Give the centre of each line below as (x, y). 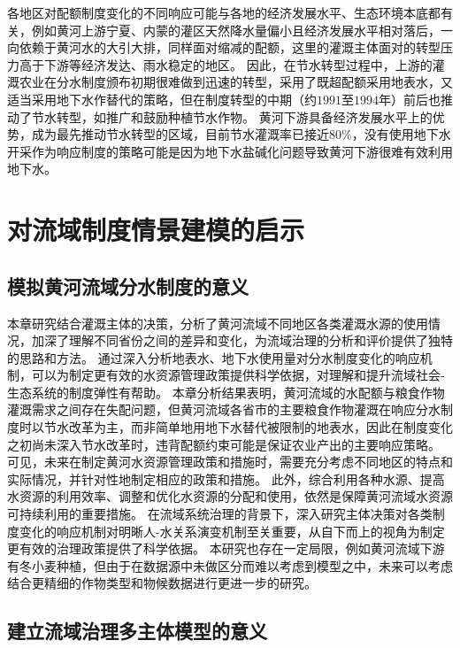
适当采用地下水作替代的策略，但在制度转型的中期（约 (162, 99)
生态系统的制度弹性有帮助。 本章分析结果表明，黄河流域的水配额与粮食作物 (226, 392)
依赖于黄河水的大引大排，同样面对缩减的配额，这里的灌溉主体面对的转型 (230, 47)
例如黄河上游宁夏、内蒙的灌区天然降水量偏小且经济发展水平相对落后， (236, 30)
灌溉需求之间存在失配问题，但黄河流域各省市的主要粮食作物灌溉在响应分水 (224, 409)
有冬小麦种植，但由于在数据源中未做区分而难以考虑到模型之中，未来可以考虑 (230, 565)
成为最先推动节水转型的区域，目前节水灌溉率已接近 (180, 134)
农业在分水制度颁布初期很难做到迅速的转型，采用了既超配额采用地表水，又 (236, 82)
